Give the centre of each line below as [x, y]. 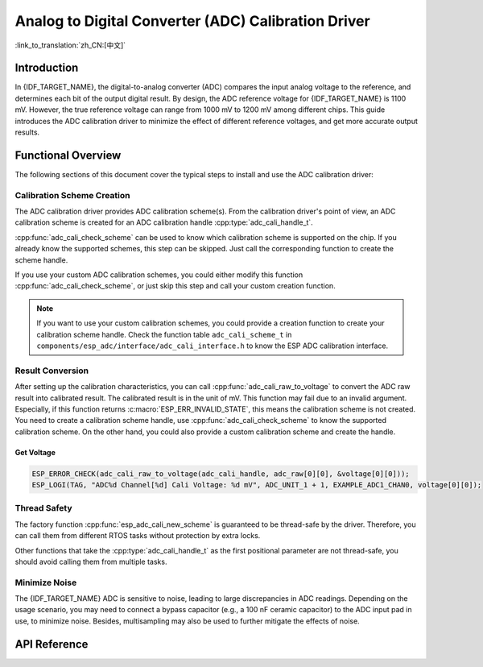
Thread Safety [43, 508]
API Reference [52, 644]
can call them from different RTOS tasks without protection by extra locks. [138, 536]
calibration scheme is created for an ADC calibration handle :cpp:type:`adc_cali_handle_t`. [164, 222]
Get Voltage [35, 452]
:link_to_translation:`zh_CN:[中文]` [70, 45]
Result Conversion [52, 371]
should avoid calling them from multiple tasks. [91, 561]
